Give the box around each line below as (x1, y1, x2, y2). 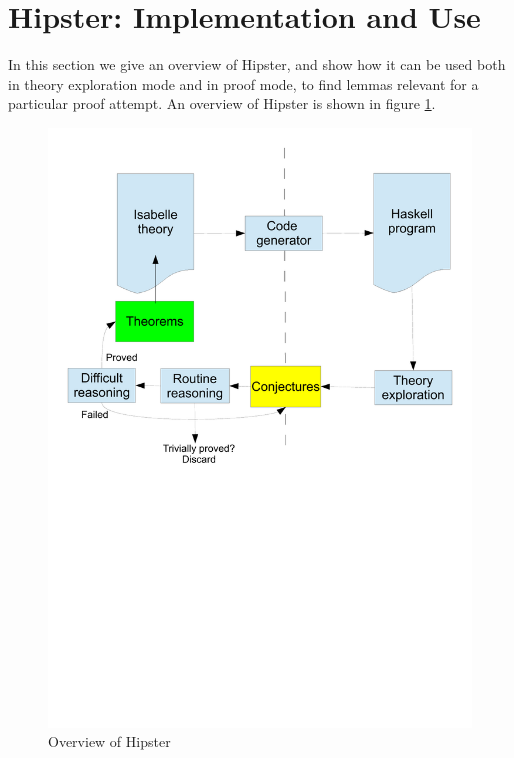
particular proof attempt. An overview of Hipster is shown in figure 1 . (8, 93, 436, 114)
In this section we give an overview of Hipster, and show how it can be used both (8, 54, 506, 75)
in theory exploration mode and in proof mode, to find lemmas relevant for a (8, 73, 479, 94)
